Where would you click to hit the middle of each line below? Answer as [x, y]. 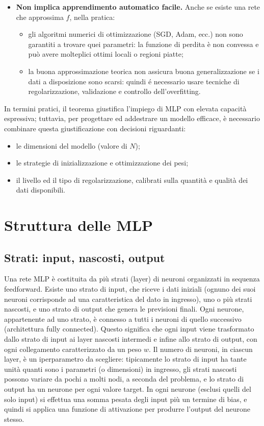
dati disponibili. [41, 190]
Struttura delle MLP [79, 225]
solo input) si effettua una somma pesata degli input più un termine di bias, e [126, 399]
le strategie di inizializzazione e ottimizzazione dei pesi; [102, 163]
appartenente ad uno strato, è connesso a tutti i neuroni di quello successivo [123, 318]
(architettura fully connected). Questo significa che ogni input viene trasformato [129, 329]
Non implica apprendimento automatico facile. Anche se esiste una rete [138, 7]
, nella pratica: [92, 17]
